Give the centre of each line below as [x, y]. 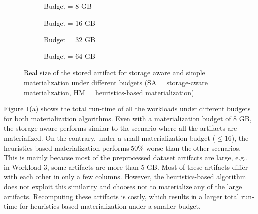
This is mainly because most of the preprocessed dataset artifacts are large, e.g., [126, 157]
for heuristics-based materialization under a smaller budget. [110, 206]
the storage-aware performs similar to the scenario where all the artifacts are [121, 128]
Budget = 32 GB [69, 39]
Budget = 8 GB [68, 6]
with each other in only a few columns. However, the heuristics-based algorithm [125, 177]
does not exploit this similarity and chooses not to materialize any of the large [123, 186]
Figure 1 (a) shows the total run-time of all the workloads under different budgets [127, 109]
